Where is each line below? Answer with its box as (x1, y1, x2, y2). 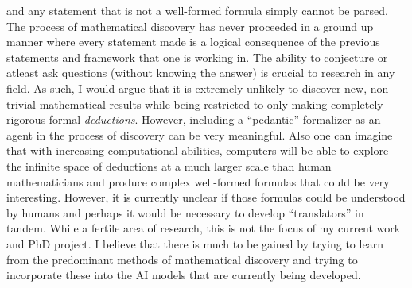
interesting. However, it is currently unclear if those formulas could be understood (6, 189, 406, 205)
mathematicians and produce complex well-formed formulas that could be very (6, 173, 390, 190)
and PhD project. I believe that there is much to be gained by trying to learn (6, 235, 383, 252)
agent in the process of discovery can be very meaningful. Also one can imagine (6, 126, 393, 143)
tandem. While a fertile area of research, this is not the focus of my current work (6, 220, 401, 236)
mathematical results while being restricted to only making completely (39, 95, 383, 112)
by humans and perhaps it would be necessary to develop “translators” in (6, 204, 364, 221)
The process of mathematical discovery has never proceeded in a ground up (6, 17, 374, 34)
